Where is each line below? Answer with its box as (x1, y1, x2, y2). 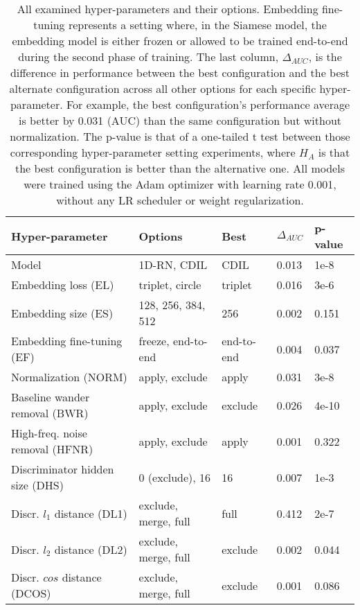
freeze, (138, 333, 170, 349)
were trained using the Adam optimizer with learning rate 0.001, (24, 176, 336, 192)
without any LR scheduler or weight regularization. (56, 192, 304, 208)
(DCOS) (11, 585, 51, 601)
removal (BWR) (11, 405, 89, 421)
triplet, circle (138, 277, 201, 293)
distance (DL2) (54, 541, 127, 557)
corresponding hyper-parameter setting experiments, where (10, 144, 296, 160)
